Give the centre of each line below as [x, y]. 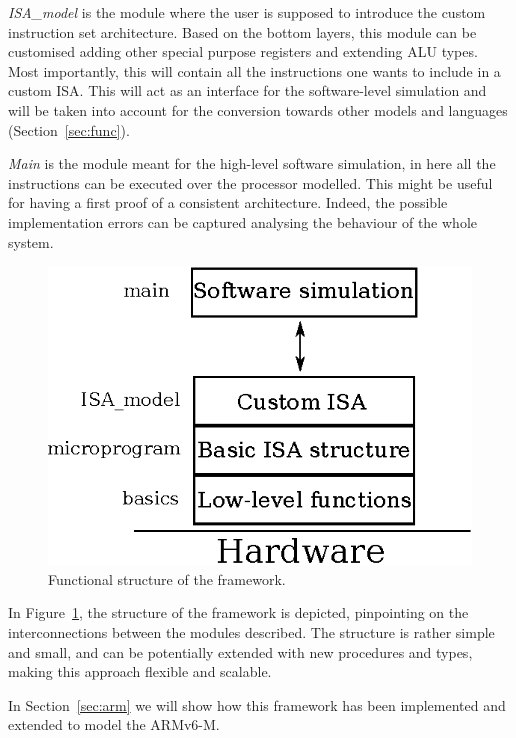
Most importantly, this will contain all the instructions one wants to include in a [254, 70]
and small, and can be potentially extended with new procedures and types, [240, 651]
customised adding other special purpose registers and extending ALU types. [243, 51]
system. [31, 241]
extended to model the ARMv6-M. [114, 724]
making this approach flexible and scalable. [140, 671]
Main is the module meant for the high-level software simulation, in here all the [252, 163]
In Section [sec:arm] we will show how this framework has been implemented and [257, 704]
